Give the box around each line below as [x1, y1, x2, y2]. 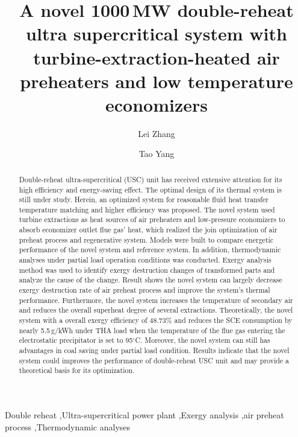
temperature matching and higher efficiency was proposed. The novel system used [19, 204, 275, 214]
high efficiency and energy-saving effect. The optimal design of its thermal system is [19, 184, 282, 194]
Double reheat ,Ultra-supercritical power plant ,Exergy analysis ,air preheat [5, 408, 284, 421]
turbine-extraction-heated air [33, 45, 280, 69]
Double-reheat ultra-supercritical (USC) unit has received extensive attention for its [19, 174, 282, 184]
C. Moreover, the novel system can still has [135, 335, 270, 345]
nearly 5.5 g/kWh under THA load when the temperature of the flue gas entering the [19, 325, 285, 335]
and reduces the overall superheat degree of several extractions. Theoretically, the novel [19, 305, 293, 315]
